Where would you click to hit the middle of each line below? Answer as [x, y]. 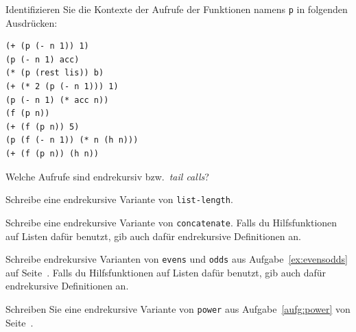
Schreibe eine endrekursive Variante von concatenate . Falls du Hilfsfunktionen [171, 222]
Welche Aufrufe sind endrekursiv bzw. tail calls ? [107, 176]
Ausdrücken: [32, 22]
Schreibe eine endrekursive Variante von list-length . [119, 199]
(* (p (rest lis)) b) [55, 73]
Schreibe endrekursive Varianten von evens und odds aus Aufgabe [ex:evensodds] [177, 259]
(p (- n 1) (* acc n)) [57, 100]
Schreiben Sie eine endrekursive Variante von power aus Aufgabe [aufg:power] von [178, 308]
